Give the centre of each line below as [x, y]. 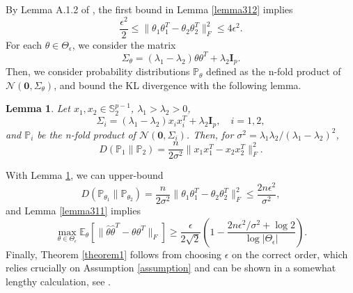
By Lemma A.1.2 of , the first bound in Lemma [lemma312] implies [149, 9]
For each [24, 44]
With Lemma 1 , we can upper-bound [85, 175]
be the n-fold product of [86, 134]
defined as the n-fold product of [274, 71]
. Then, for [210, 134]
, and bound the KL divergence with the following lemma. [178, 85]
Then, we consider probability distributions [98, 71]
